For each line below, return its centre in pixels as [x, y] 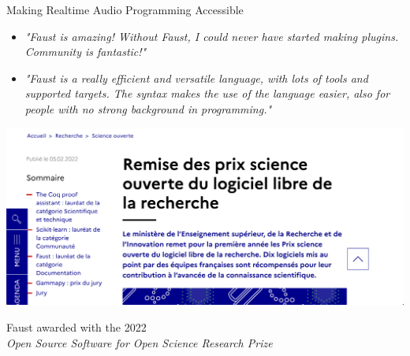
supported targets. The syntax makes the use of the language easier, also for [207, 93]
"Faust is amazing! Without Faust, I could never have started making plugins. [212, 36]
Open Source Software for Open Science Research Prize [140, 342]
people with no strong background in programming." [148, 108]
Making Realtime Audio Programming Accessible [125, 9]
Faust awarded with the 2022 [76, 327]
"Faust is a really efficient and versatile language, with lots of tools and [196, 78]
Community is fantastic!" [86, 52]
